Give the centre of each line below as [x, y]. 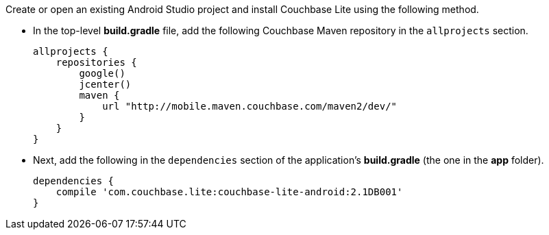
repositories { [96, 62]
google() [102, 73]
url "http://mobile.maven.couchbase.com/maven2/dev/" [250, 106]
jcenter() [105, 84]
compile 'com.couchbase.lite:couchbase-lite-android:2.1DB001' [229, 192]
